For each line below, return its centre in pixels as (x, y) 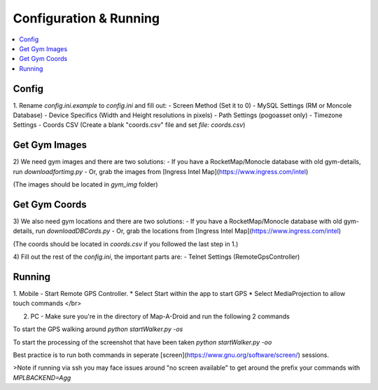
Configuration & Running (86, 18)
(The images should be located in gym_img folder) (85, 184)
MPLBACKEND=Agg (42, 377)
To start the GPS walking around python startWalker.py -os (98, 329)
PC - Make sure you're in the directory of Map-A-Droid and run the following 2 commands (160, 316)
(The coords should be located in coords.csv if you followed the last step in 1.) (126, 244)
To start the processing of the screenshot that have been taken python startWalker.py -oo (142, 342)
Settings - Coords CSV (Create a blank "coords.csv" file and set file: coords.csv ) (129, 125)
